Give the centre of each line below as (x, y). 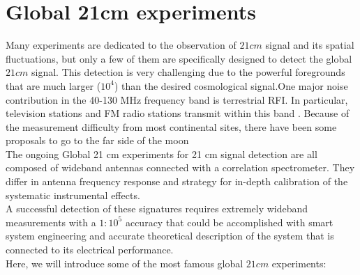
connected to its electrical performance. (90, 250)
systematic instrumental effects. (73, 195)
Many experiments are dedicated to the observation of (121, 45)
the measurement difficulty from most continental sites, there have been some (171, 126)
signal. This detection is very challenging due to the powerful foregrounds (188, 72)
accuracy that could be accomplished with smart (229, 222)
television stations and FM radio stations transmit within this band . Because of (178, 113)
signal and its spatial (310, 45)
